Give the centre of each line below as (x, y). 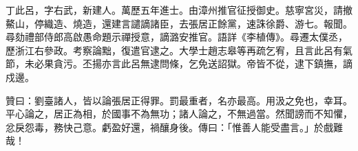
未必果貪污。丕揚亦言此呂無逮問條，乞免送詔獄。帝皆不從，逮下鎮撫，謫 (188, 63)
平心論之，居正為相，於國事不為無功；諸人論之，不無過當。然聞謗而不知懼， (179, 114)
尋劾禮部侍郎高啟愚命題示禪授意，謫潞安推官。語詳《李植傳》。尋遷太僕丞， (177, 37)
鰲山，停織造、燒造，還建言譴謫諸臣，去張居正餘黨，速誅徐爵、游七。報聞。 (179, 23)
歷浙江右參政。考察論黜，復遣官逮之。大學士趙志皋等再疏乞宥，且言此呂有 (174, 50)
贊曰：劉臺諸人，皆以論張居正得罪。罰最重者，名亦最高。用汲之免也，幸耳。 (179, 100)
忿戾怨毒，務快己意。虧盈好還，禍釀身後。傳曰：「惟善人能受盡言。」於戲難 (174, 127)
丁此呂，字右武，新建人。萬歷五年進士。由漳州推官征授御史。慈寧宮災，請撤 (179, 10)
